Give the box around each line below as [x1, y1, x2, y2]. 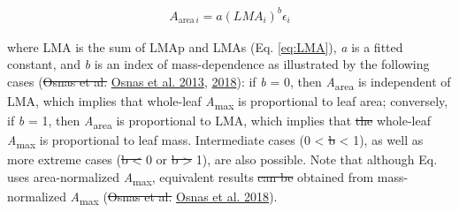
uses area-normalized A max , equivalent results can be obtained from [7, 167, 374, 188]
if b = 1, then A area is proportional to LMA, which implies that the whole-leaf [7, 110, 431, 132]
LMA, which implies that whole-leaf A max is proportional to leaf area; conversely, [7, 91, 448, 112]
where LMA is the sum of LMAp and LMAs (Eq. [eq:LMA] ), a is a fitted [7, 37, 403, 56]
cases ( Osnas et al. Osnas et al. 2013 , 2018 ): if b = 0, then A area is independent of [7, 72, 451, 93]
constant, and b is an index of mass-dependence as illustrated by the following [7, 55, 430, 73]
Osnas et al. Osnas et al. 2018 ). [107, 186, 278, 205]
